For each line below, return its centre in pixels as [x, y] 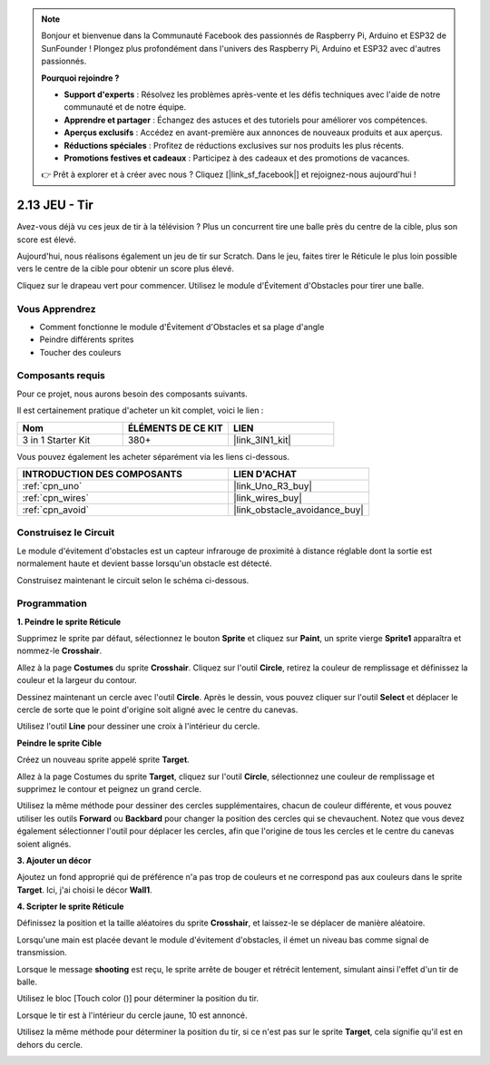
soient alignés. [44, 844]
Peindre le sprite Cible [59, 743]
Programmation [52, 603]
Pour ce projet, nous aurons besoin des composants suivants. [132, 394]
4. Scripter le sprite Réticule [70, 906]
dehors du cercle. [50, 1044]
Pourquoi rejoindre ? [80, 78]
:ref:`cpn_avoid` [56, 510]
